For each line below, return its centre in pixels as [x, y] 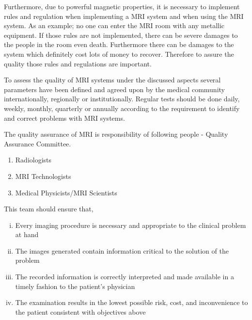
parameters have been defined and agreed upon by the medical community [114, 89]
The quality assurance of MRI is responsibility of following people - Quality [116, 134]
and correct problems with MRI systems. [64, 118]
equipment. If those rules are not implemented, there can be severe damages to [121, 35]
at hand [27, 234]
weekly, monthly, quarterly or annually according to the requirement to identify [122, 108]
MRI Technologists [43, 176]
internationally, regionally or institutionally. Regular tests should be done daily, [122, 99]
